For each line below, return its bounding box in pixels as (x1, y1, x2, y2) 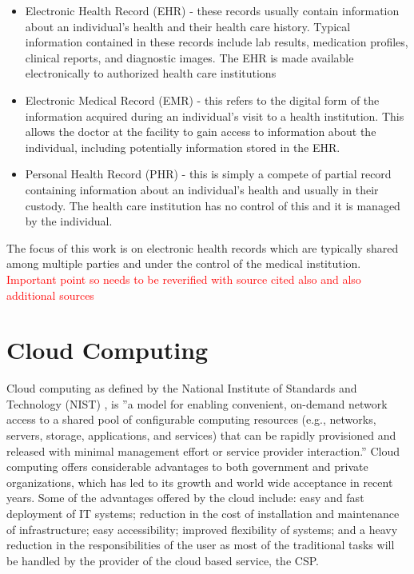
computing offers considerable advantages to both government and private (6, 458, 368, 475)
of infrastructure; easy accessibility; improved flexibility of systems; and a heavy (6, 520, 398, 537)
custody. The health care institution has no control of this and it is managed (25, 197, 400, 213)
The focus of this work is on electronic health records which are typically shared (6, 239, 399, 256)
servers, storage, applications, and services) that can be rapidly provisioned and (6, 427, 396, 443)
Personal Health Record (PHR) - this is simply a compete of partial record (25, 165, 392, 182)
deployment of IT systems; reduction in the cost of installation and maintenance (6, 504, 400, 521)
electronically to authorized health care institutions (25, 65, 277, 82)
